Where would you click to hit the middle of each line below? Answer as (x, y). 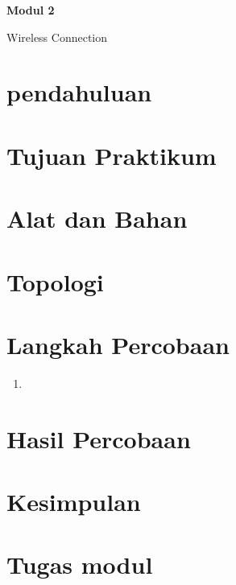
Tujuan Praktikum (112, 155)
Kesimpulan (74, 501)
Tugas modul (80, 564)
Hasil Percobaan (99, 438)
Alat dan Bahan (97, 218)
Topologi (55, 281)
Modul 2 (31, 10)
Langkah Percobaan (118, 344)
